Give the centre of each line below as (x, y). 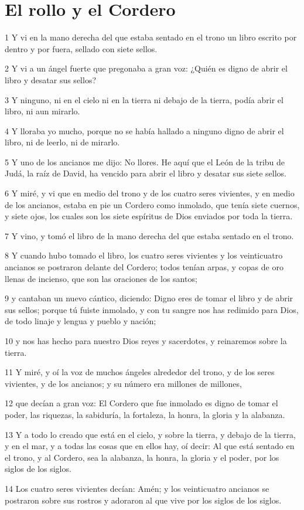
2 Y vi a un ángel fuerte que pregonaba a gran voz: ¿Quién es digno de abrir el (146, 68)
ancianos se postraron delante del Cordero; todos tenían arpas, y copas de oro (144, 267)
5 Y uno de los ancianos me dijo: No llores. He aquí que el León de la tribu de (145, 161)
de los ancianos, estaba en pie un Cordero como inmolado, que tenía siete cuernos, (152, 204)
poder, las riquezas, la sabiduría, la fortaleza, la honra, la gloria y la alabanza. (145, 414)
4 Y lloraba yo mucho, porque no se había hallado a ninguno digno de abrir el (144, 130)
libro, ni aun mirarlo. (42, 111)
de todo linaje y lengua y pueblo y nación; (81, 321)
